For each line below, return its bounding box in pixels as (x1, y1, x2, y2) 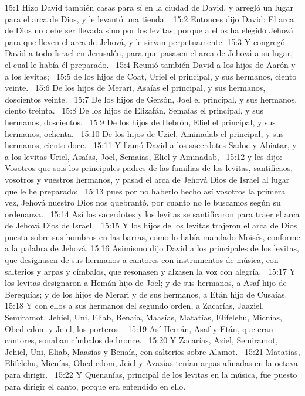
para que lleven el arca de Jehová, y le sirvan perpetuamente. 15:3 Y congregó (5, 35, 285, 47)
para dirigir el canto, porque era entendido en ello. (5, 380, 186, 392)
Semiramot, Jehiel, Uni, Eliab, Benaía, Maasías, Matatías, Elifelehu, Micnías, (5, 311, 282, 323)
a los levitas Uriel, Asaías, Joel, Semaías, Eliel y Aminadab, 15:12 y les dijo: (5, 150, 282, 162)
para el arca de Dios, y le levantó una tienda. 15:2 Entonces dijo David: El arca (5, 12, 294, 25)
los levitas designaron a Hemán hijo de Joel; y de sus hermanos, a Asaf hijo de (5, 276, 287, 289)
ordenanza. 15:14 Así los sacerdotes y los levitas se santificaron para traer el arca (5, 207, 300, 220)
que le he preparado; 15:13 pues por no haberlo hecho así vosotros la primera (5, 185, 286, 197)
